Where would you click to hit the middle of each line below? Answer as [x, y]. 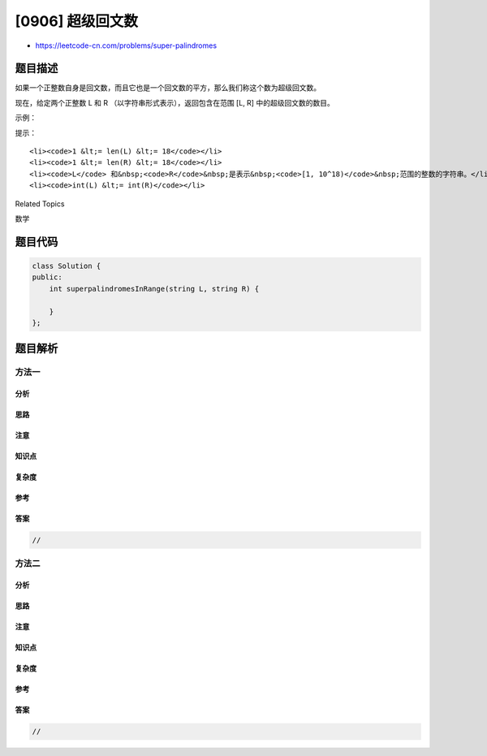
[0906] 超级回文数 [76, 21]
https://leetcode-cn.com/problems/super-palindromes [126, 45]
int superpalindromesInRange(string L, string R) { [154, 289]
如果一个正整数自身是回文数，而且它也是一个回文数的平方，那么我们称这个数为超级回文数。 [168, 88]
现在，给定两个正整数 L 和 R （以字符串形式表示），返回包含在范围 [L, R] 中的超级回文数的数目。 [175, 102]
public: [47, 277]
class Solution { [67, 266]
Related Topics [40, 204]
